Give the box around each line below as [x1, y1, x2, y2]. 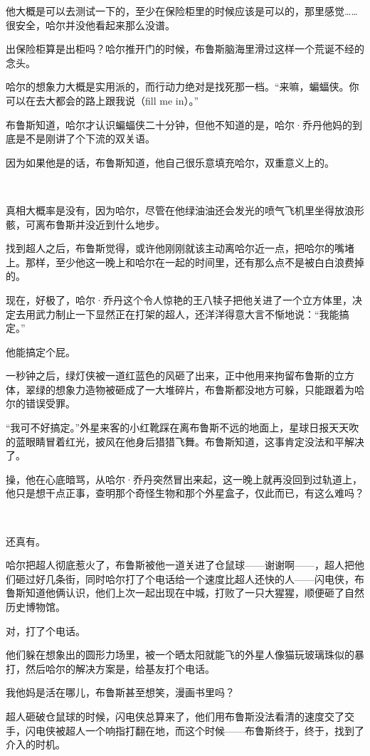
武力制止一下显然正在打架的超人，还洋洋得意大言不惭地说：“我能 [35, 306, 339, 321]
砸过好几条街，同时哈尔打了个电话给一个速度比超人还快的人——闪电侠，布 [15, 571, 364, 586]
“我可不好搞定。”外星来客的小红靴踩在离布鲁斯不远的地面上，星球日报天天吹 [6, 420, 359, 435]
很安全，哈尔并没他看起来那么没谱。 [6, 17, 175, 32]
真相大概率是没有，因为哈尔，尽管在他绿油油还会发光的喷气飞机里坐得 [6, 202, 334, 217]
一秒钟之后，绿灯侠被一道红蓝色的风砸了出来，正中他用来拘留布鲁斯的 [6, 368, 334, 383]
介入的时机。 [6, 737, 65, 752]
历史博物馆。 [6, 599, 65, 614]
